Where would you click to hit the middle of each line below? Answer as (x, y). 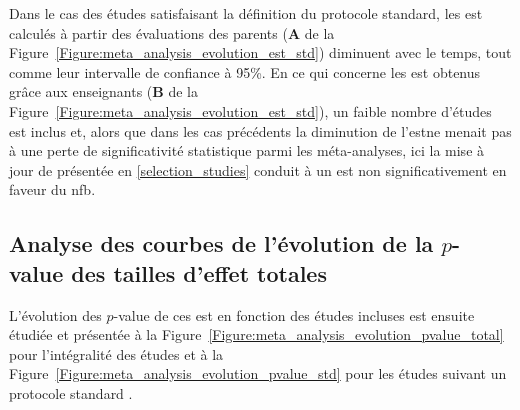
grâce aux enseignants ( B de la (103, 91)
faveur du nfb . (52, 189)
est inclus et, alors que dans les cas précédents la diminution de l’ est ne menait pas (260, 130)
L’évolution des (55, 314)
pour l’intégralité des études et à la (116, 353)
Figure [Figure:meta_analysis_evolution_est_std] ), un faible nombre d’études (250, 110)
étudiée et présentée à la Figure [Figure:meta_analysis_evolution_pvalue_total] (256, 334)
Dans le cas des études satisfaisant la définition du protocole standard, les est (246, 13)
